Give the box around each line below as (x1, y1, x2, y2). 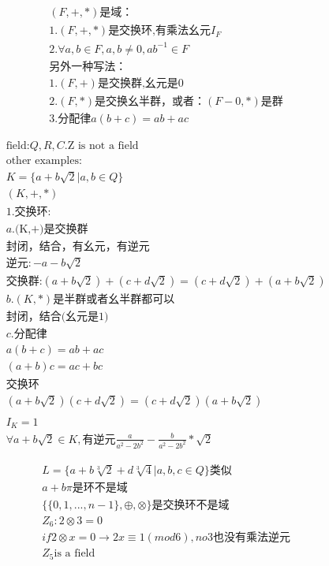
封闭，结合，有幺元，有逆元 (6, 240, 150, 252)
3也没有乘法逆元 (207, 532, 290, 544)
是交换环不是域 (151, 499, 230, 511)
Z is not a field (67, 140, 139, 151)
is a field (54, 548, 95, 560)
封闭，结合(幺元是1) (6, 311, 109, 322)
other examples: (6, 155, 82, 166)
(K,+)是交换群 (14, 223, 88, 235)
